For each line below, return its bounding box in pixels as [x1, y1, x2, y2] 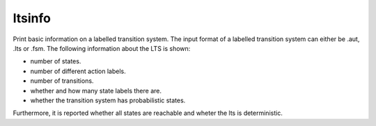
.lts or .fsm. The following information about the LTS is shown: [13, 44, 191, 52]
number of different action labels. [30, 67, 127, 75]
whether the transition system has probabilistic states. [30, 96, 186, 104]
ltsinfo [13, 10, 52, 26]
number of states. [30, 57, 81, 65]
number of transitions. [30, 77, 94, 85]
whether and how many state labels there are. [30, 86, 162, 95]
